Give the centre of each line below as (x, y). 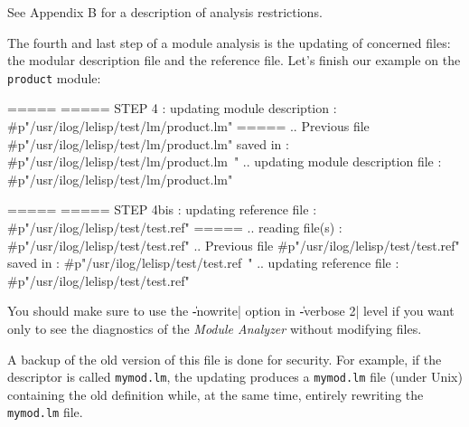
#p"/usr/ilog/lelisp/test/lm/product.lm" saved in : (148, 143)
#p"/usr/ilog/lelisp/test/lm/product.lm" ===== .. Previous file (188, 126)
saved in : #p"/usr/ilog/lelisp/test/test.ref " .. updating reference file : (203, 263)
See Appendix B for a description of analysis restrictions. (165, 12)
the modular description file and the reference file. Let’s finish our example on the (234, 60)
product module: (54, 77)
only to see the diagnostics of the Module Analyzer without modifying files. (215, 328)
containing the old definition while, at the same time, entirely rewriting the (216, 394)
